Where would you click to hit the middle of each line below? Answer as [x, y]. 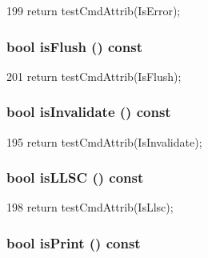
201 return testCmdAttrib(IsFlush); [94, 76]
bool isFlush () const [74, 46]
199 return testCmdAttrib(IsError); [94, 10]
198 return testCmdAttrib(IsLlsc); [90, 207]
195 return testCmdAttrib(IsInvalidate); [104, 141]
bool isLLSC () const [75, 177]
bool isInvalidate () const [89, 112]
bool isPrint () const [74, 242]
